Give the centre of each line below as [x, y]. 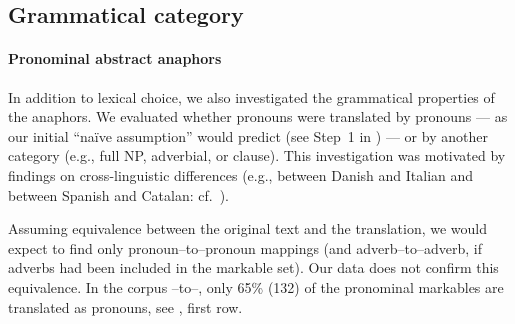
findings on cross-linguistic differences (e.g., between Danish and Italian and [241, 174]
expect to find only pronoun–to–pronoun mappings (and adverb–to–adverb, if [245, 247]
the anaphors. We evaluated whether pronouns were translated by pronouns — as [258, 116]
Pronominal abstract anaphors [115, 58]
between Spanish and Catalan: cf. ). [118, 194]
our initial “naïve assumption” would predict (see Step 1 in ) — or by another [248, 135]
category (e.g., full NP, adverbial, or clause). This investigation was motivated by [257, 155]
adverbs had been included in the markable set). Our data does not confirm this [253, 267]
